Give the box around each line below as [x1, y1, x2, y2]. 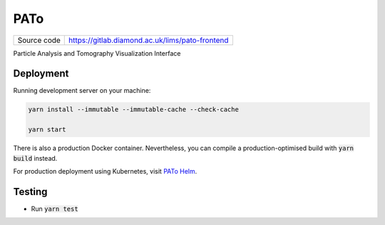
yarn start [28, 126, 66, 134]
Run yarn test [31, 204, 78, 213]
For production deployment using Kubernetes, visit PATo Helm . [13, 166, 197, 175]
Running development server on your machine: [13, 86, 151, 95]
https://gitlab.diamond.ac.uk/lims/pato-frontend [68, 35, 229, 45]
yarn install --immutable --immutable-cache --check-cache [28, 106, 239, 114]
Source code [17, 35, 61, 45]
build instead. [13, 154, 58, 162]
